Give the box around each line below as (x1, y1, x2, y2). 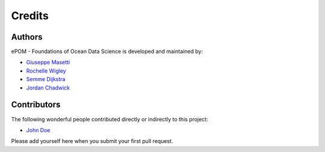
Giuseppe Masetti (26, 59, 70, 66)
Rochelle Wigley (26, 67, 66, 74)
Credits (11, 9, 49, 22)
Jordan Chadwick (26, 84, 70, 91)
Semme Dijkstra (26, 76, 66, 83)
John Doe (26, 126, 51, 133)
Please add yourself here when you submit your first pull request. (11, 138, 173, 145)
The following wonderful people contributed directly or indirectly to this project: (11, 115, 209, 123)
